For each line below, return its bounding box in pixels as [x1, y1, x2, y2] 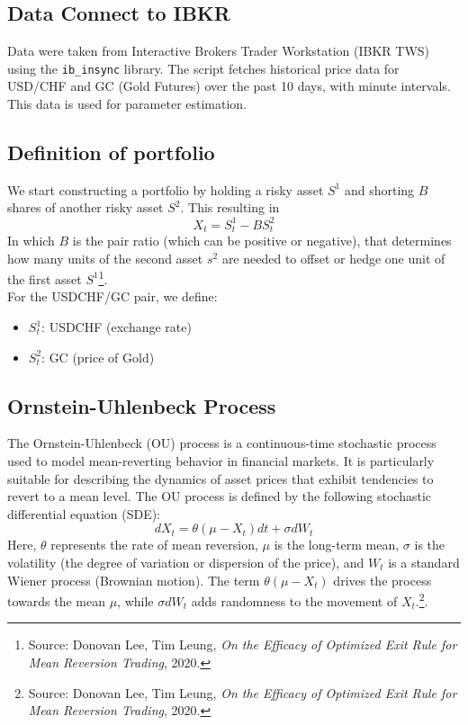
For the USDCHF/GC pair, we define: [7, 287, 218, 306]
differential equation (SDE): [7, 504, 161, 523]
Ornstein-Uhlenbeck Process [7, 391, 276, 419]
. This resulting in [180, 198, 280, 217]
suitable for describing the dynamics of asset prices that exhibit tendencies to [7, 469, 434, 488]
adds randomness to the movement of [191, 591, 398, 610]
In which [7, 230, 55, 249]
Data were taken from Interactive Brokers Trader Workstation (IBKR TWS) [7, 41, 430, 60]
